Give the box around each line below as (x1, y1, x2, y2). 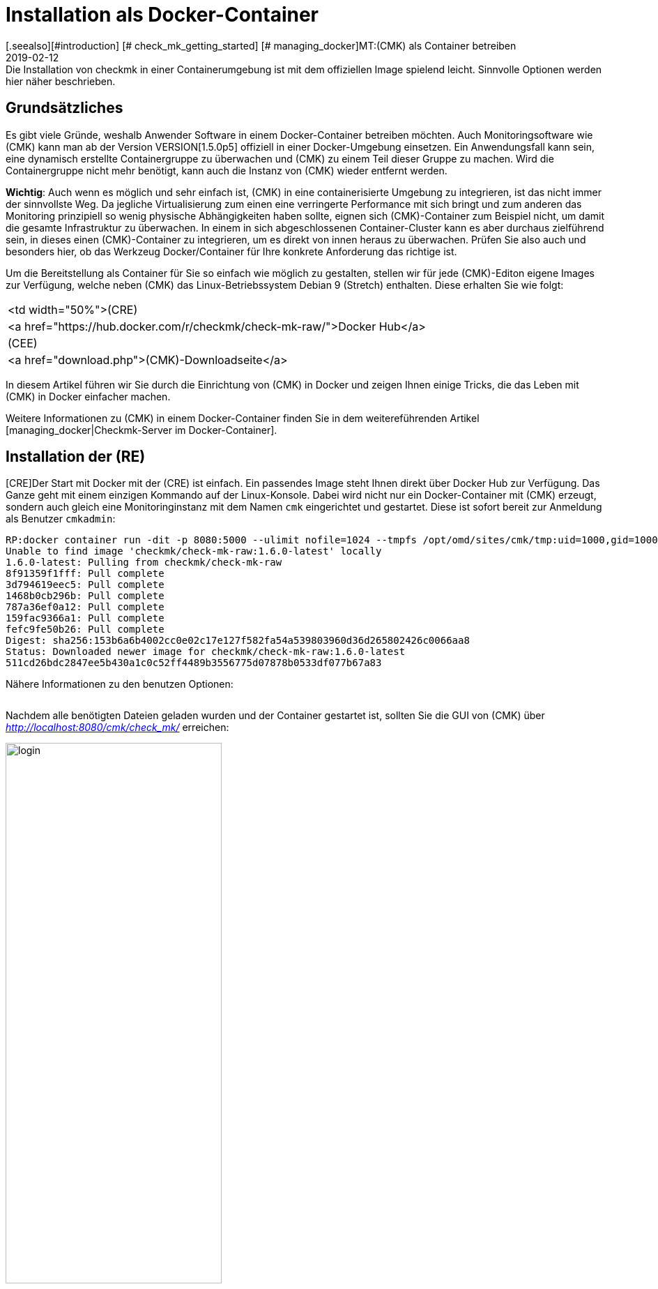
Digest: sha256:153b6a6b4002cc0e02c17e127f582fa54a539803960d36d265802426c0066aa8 (6, 635, 470, 647)
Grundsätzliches (6, 99, 123, 117)
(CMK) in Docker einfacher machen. (6, 390, 171, 402)
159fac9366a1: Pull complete (6, 612, 164, 624)
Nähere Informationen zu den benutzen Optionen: (6, 678, 234, 691)
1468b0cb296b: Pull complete (6, 590, 164, 602)
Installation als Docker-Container (6, 3, 319, 27)
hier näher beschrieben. (6, 75, 116, 87)
